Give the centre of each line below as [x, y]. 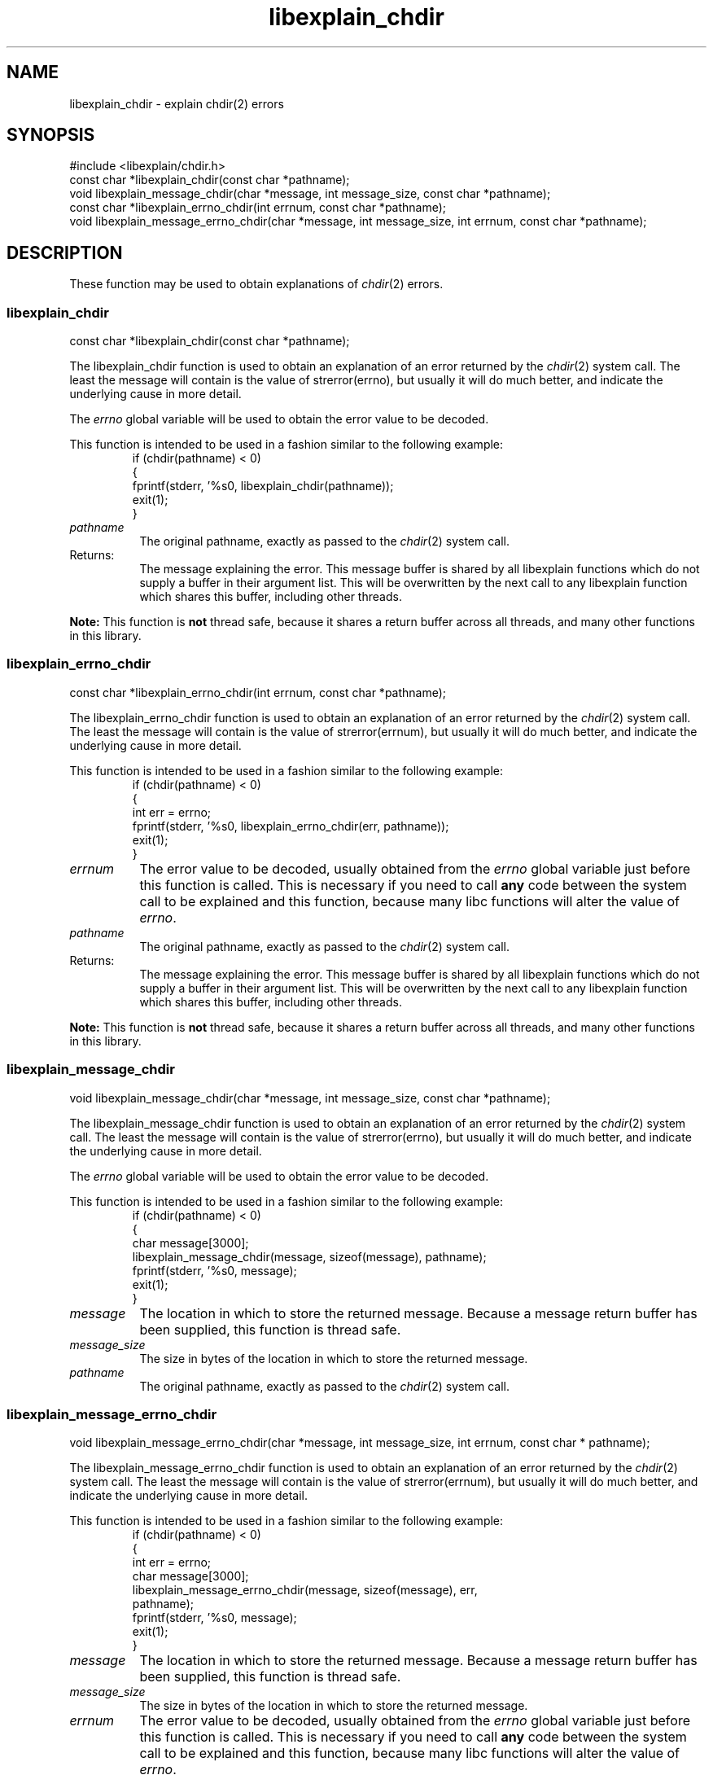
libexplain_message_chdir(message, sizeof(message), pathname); [309, 1256]
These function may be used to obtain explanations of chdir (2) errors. [256, 284]
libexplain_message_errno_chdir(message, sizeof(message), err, [305, 1590]
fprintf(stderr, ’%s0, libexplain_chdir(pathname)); [263, 486]
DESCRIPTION [65, 252]
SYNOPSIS [51, 135]
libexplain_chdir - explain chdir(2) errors [177, 103]
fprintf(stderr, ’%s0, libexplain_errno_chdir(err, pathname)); [291, 826]
